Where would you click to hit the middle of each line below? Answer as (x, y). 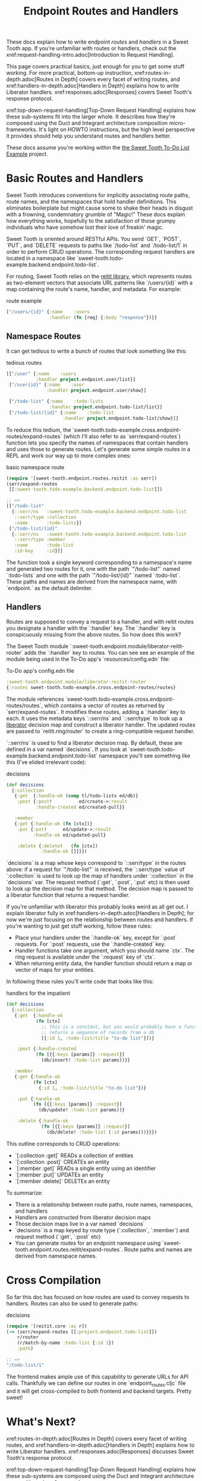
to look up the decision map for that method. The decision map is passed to (100, 888)
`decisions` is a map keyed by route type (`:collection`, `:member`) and (102, 1230)
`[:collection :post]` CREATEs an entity (62, 1161)
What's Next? (41, 1422)
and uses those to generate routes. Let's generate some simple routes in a (98, 449)
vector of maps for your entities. (55, 970)
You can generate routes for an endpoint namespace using (88, 1243)
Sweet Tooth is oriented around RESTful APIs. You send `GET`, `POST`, (94, 239)
